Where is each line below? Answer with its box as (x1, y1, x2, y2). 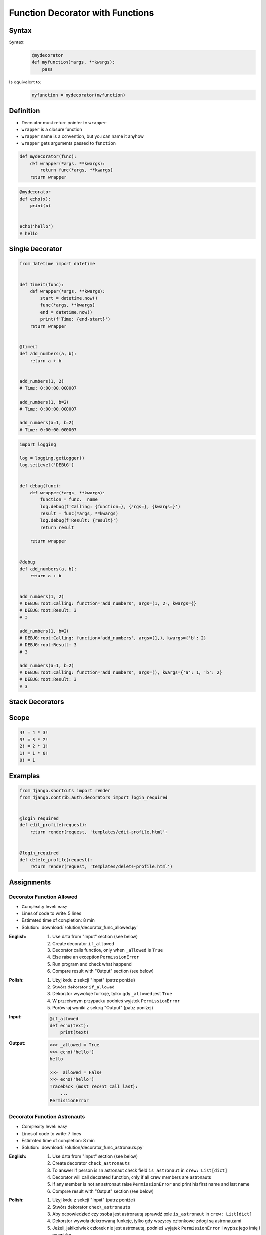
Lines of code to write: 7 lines (21, 1130, 81, 1136)
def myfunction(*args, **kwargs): (32, 59, 115, 65)
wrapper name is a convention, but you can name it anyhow (21, 133, 144, 139)
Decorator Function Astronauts (9, 1113, 85, 1120)
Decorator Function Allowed (9, 893, 78, 900)
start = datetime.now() (40, 295, 98, 301)
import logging (19, 442, 56, 447)
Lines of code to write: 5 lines (21, 910, 82, 916)
